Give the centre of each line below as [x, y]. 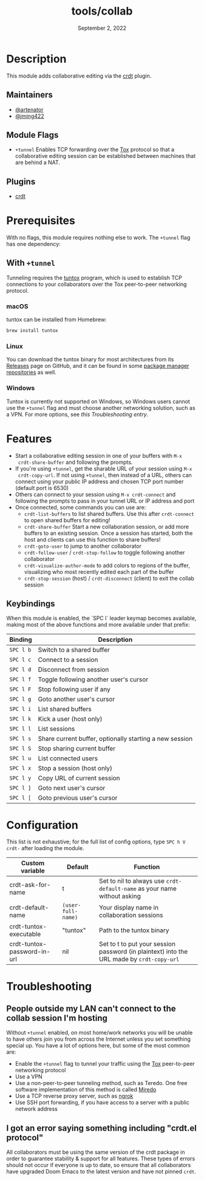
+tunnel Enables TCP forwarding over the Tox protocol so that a [95, 149]
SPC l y [20, 778]
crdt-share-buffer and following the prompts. [75, 462]
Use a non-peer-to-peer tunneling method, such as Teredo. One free [101, 1083]
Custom [33, 863]
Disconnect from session [73, 670]
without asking [120, 896]
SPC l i [20, 709]
